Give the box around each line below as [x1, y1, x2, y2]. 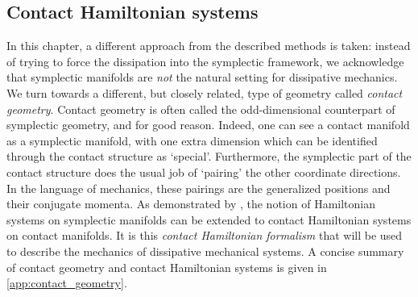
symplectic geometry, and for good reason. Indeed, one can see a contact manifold [6, 116, 410, 133]
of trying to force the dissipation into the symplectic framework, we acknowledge [6, 52, 404, 69]
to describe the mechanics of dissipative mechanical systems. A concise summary [6, 242, 404, 259]
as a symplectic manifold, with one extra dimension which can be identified [6, 132, 378, 148]
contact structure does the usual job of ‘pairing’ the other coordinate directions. [6, 163, 401, 180]
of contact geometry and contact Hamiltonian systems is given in [6, 258, 327, 275]
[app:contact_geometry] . [6, 274, 127, 291]
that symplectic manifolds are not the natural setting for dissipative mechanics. [6, 69, 398, 86]
